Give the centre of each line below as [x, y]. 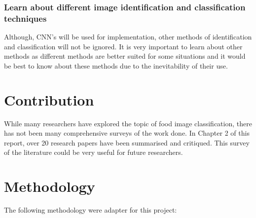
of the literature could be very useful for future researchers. [93, 152]
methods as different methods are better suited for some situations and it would [125, 56]
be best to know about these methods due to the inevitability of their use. [116, 65]
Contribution [49, 99]
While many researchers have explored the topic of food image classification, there [128, 123]
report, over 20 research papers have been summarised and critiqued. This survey [127, 142]
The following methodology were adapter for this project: [91, 210]
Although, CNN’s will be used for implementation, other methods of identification [128, 37]
